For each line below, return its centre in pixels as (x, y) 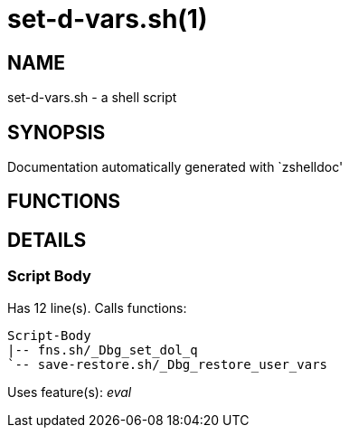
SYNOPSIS (57, 132)
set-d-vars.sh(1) (108, 19)
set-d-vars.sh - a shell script (92, 98)
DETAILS (47, 240)
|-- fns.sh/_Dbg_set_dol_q (103, 350)
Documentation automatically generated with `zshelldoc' (175, 167)
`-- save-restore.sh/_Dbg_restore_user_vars (168, 364)
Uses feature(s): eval (70, 392)
